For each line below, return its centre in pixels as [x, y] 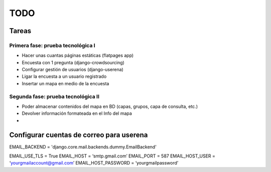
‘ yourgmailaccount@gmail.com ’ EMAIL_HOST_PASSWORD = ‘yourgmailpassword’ [94, 163]
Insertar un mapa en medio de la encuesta [65, 83]
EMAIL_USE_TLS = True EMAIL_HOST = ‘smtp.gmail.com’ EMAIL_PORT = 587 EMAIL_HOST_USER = [112, 156]
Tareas [20, 31]
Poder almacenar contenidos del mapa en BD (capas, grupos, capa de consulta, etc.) [110, 107]
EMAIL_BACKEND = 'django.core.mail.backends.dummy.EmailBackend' [83, 147]
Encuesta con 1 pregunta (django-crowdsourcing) [73, 62]
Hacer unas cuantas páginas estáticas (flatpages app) [78, 56]
